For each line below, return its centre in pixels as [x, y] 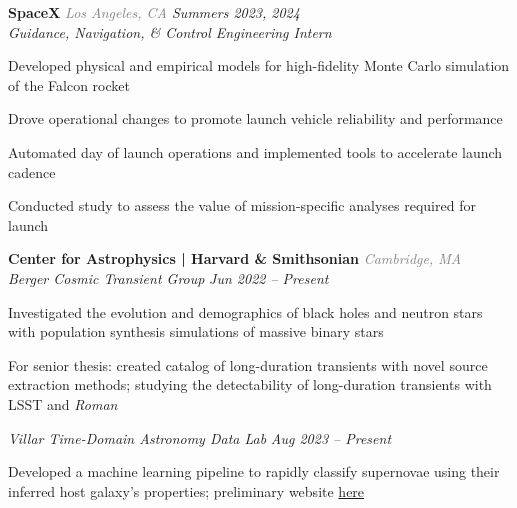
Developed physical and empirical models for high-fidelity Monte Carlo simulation [259, 65]
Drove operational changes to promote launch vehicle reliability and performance [255, 118]
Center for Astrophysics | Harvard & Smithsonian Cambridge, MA [235, 258]
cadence [32, 171]
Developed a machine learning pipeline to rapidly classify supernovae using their [254, 471]
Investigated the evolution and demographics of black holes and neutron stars [245, 311]
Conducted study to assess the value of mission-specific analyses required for [242, 205]
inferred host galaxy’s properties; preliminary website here [186, 490]
